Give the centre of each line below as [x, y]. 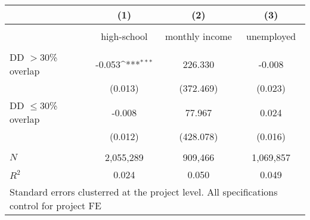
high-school [124, 36]
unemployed [271, 36]
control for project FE [55, 205]
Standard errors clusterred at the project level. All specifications [144, 192]
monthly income [198, 36]
